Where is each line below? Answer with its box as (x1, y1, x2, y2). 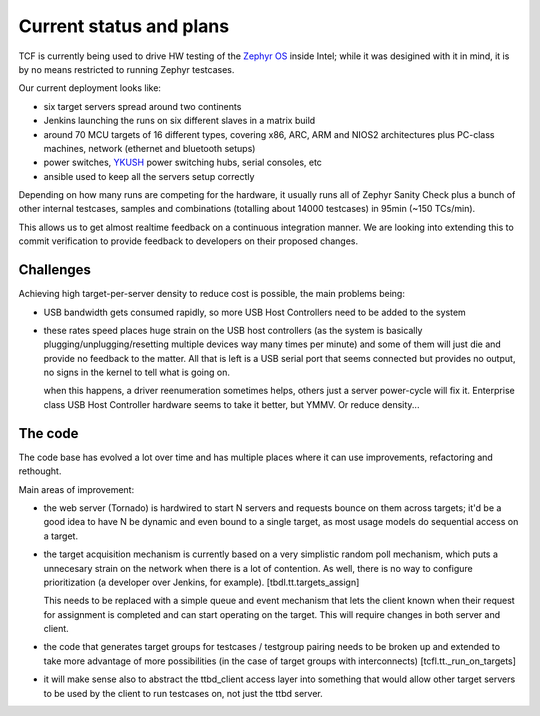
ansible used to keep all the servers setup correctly (43, 170, 255, 182)
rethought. (18, 465, 62, 477)
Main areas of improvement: (18, 483, 135, 495)
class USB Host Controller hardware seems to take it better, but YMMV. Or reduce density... (43, 398, 420, 410)
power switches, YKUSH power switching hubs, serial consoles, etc (43, 156, 322, 169)
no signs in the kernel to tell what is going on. (43, 366, 230, 379)
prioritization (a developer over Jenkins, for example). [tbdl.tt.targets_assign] (43, 576, 360, 588)
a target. (43, 530, 79, 542)
